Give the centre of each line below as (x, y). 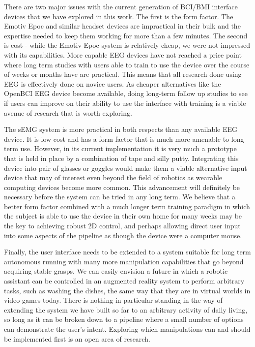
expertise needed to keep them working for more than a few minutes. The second (126, 35)
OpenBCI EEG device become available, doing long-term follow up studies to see (126, 93)
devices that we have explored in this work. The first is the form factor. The (119, 16)
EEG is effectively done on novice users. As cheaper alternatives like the (113, 83)
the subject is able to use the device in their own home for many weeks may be (123, 216)
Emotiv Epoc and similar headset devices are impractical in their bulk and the (122, 26)
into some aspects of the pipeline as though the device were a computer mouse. (123, 235)
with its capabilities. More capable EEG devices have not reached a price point (123, 54)
